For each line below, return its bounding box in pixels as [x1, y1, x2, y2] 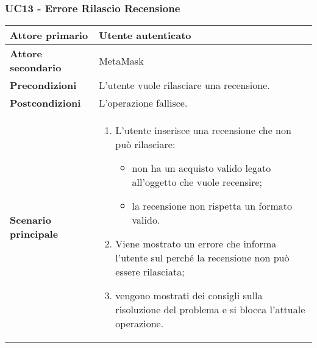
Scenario [10, 213, 51, 227]
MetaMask [99, 53, 144, 68]
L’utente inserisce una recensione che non [115, 123, 291, 138]
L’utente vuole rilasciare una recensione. [99, 78, 270, 93]
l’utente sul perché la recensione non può [115, 250, 290, 265]
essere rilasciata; [115, 265, 185, 279]
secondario [10, 60, 62, 75]
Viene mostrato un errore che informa [115, 236, 277, 251]
